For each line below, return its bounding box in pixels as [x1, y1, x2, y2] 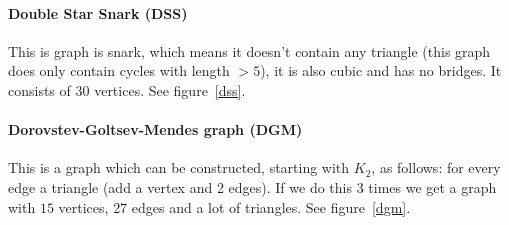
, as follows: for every [371, 157, 501, 178]
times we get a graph [368, 176, 497, 197]
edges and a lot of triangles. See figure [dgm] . [131, 196, 411, 217]
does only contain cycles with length [8, 60, 230, 81]
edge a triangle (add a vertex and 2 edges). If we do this [8, 176, 352, 197]
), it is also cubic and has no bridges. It [260, 60, 502, 81]
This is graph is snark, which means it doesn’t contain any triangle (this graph [8, 40, 491, 61]
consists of [8, 79, 71, 100]
